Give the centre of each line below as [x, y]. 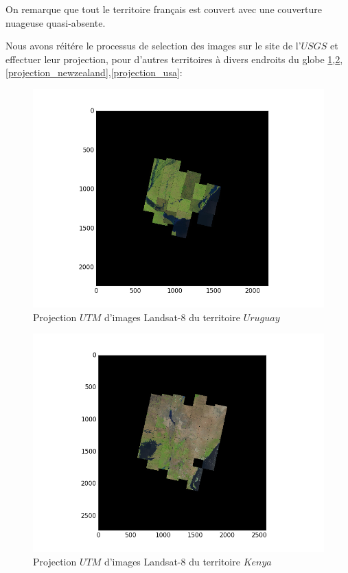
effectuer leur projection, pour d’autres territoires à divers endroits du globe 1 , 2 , [174, 59]
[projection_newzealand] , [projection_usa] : [94, 72]
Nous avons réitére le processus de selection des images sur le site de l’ [153, 46]
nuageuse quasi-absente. [56, 22]
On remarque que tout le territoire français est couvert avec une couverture [164, 9]
